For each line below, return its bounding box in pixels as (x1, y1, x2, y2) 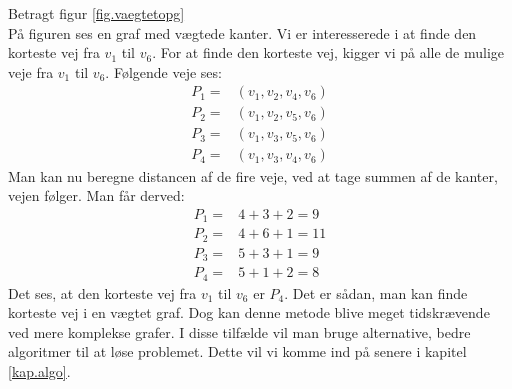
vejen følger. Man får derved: (8, 185, 185, 206)
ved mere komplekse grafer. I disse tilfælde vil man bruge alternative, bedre (8, 321, 471, 342)
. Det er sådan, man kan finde (284, 282, 468, 303)
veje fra (8, 61, 54, 82)
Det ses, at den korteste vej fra (8, 282, 197, 303)
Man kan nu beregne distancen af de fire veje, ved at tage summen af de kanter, (8, 165, 498, 186)
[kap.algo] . (8, 361, 71, 381)
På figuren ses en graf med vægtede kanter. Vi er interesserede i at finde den (8, 22, 477, 43)
